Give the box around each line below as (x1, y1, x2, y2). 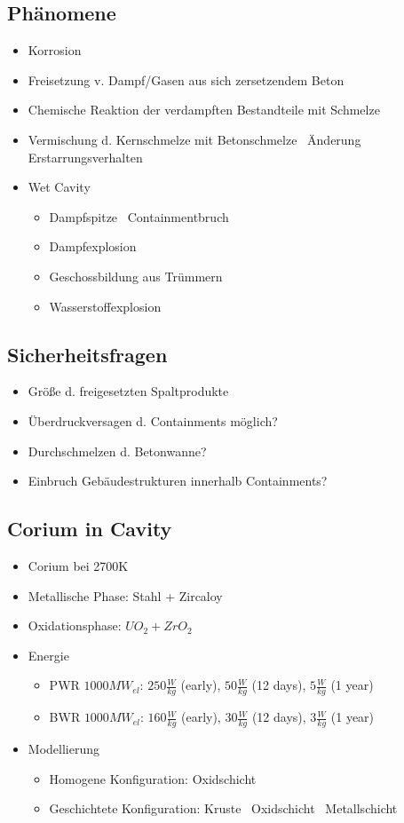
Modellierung (28, 739, 99, 757)
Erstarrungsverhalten (28, 147, 143, 166)
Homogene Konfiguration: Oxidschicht (49, 769, 257, 787)
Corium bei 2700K (28, 556, 129, 574)
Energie (28, 645, 69, 664)
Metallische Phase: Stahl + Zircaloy (28, 586, 223, 605)
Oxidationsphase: (28, 616, 122, 635)
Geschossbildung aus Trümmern (49, 266, 223, 285)
